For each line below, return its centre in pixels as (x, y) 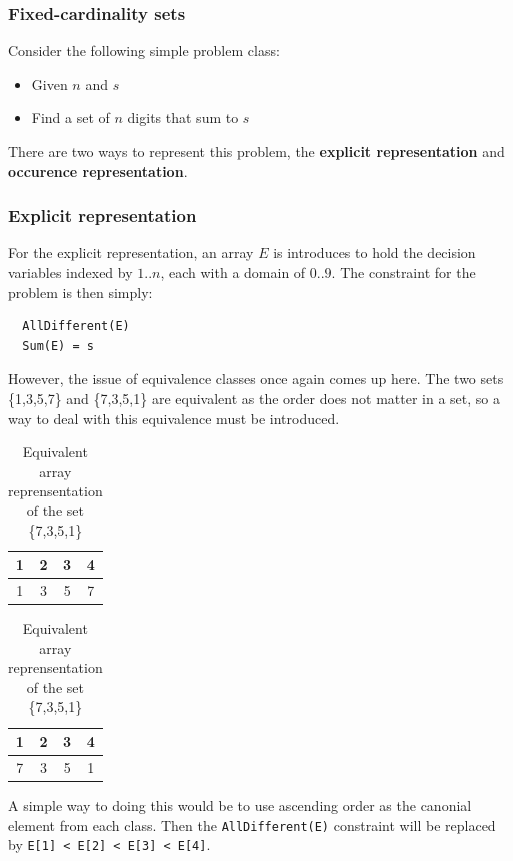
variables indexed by (70, 272)
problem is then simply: (80, 291)
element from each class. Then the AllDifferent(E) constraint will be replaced (252, 824)
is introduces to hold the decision (374, 252)
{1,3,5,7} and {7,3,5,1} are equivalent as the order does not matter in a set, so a (254, 397)
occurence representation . (98, 170)
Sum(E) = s (58, 345)
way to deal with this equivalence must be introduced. (174, 417)
